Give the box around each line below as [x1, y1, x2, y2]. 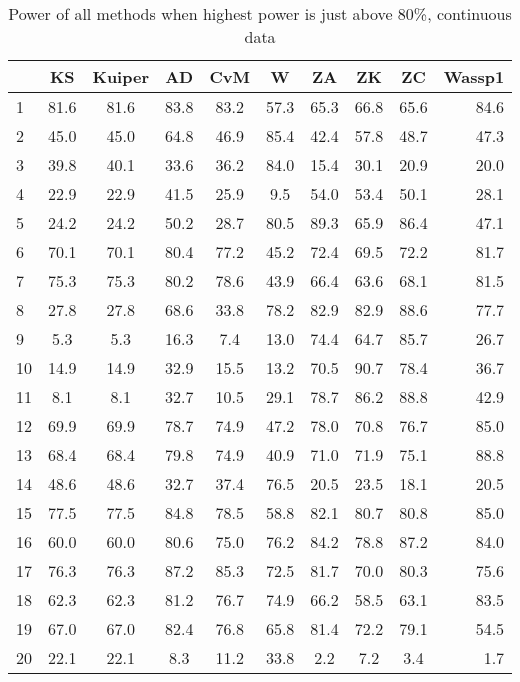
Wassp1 [443, 65, 505, 88]
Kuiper [92, 65, 149, 88]
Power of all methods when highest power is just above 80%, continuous [8, 2, 512, 25]
